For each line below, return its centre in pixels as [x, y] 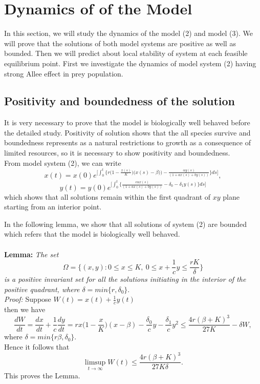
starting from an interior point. [53, 207]
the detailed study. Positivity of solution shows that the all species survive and [127, 132]
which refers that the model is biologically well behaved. [92, 234]
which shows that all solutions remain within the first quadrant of [107, 196]
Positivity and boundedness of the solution [120, 101]
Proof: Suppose [28, 299]
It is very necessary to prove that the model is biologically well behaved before [127, 122]
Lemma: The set [31, 254]
